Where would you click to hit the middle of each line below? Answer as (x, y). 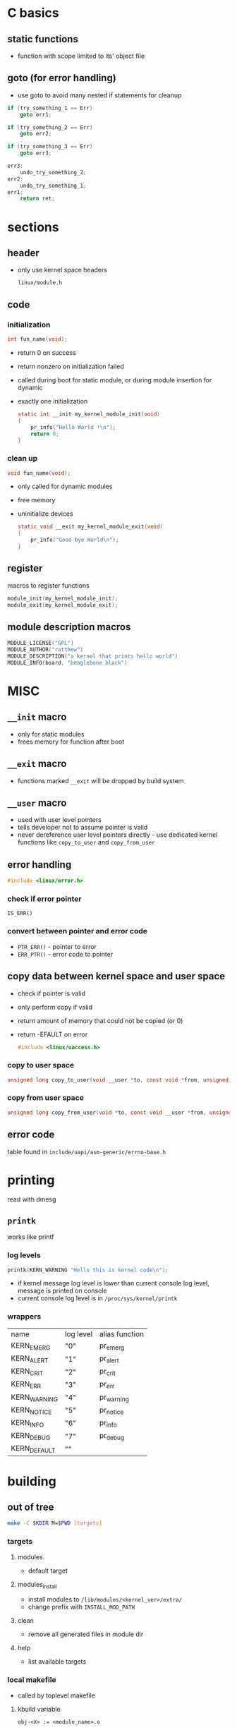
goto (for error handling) (62, 78)
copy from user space (46, 1098)
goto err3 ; (36, 153)
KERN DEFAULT (33, 1449)
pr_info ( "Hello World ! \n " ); (73, 427)
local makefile (32, 1680)
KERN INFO (28, 1423)
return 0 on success (47, 352)
